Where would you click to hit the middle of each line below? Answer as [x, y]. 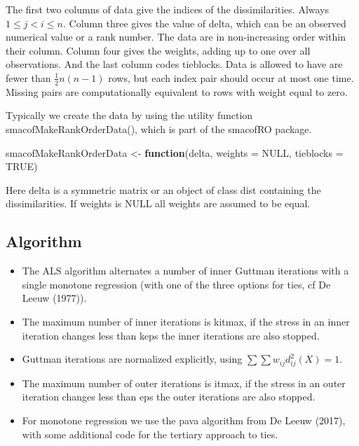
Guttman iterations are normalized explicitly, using [132, 359]
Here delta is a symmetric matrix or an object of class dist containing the [163, 189]
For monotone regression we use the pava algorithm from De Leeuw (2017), [184, 420]
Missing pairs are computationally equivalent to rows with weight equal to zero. [177, 91]
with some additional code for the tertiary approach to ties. [150, 434]
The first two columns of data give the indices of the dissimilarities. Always [168, 9]
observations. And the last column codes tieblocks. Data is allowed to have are [174, 64]
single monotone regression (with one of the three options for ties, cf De [176, 284]
